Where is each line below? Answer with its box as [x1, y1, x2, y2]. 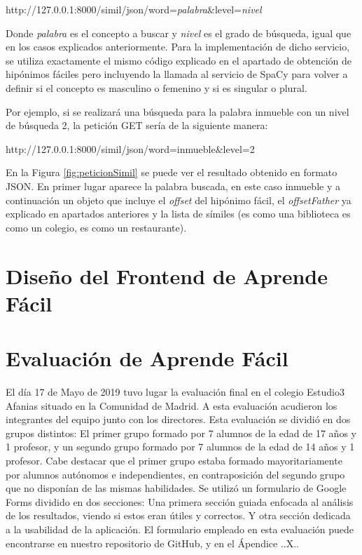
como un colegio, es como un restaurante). [6, 220, 187, 234]
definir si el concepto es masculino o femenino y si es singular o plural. [6, 80, 307, 95]
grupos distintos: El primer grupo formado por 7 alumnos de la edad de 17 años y [6, 425, 356, 440]
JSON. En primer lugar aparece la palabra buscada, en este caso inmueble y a [6, 178, 340, 193]
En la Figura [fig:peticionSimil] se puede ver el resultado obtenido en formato [6, 165, 337, 180]
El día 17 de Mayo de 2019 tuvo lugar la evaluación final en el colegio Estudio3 [6, 385, 344, 399]
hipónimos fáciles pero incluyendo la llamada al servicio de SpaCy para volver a [6, 67, 348, 81]
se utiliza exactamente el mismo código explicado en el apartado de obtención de [6, 53, 352, 67]
